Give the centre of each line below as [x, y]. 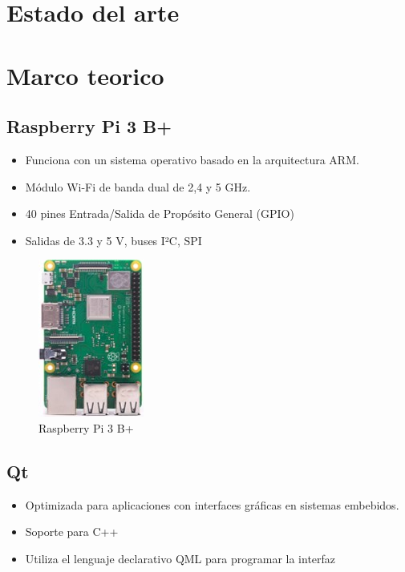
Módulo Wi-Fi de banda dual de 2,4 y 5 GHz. [138, 186]
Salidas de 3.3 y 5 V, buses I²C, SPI [113, 240]
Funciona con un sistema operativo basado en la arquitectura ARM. [192, 159]
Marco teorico [85, 75]
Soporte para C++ [72, 532]
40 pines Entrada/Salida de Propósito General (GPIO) [160, 213]
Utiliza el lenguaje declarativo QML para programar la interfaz [180, 558]
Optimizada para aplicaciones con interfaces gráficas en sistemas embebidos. [212, 504]
